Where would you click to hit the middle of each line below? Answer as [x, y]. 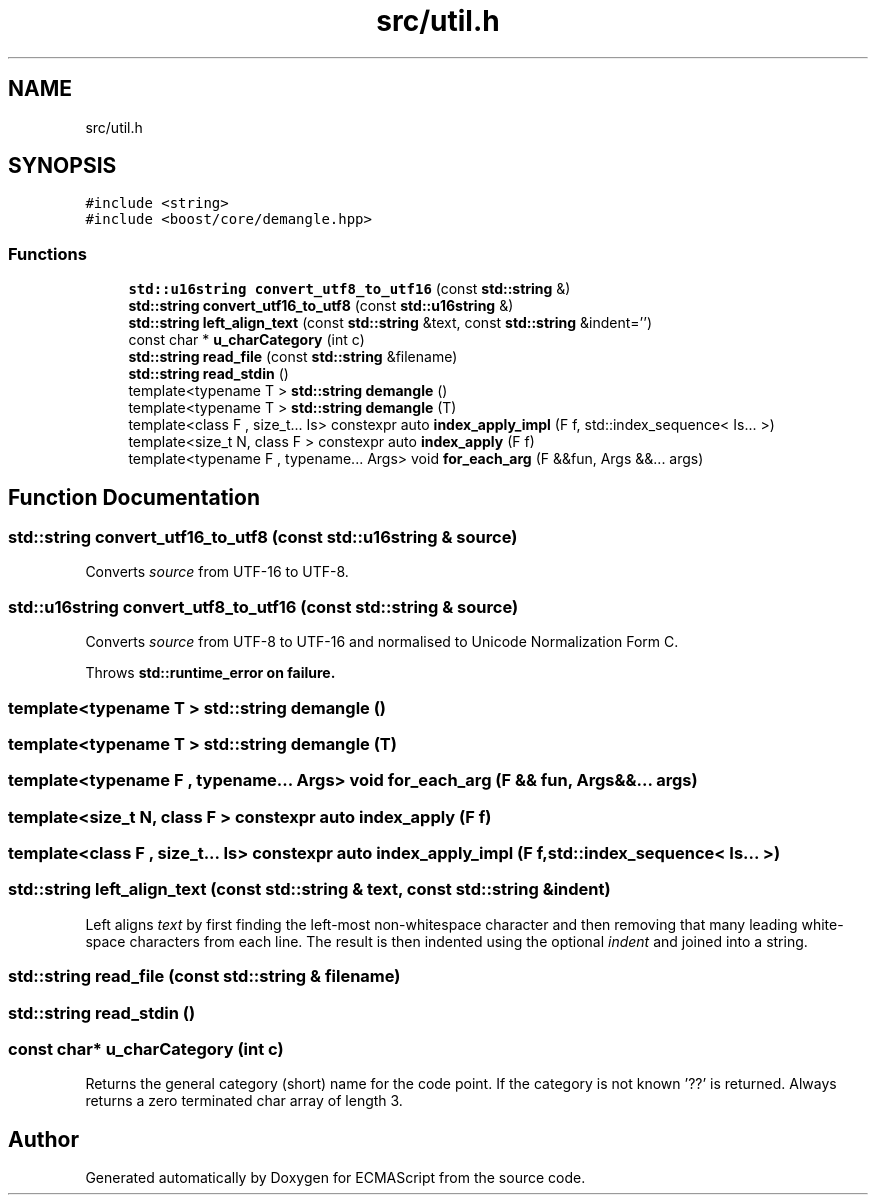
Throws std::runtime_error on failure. [210, 673]
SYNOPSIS [62, 166]
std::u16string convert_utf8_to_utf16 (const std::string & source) [263, 606]
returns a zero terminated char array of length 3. [244, 1101]
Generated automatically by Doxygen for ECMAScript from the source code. [335, 1178]
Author [43, 1139]
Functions [47, 253]
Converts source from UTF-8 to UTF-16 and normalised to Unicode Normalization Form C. [382, 642]
